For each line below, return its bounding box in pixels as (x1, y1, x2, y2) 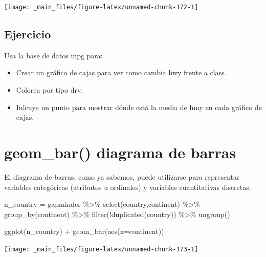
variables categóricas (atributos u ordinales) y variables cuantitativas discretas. (4, 181, 251, 192)
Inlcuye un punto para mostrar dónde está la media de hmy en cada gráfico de (16, 101, 262, 112)
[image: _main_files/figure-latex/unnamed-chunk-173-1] (4, 245, 198, 253)
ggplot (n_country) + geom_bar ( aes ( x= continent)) (4, 226, 164, 237)
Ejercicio (4, 26, 51, 42)
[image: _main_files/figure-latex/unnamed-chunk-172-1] (4, 4, 198, 11)
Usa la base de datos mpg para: (4, 50, 103, 60)
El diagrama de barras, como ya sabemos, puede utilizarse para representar (4, 171, 240, 182)
